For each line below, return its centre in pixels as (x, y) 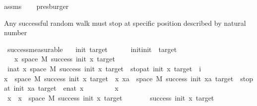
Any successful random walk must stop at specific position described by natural (125, 23)
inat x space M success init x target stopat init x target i (104, 68)
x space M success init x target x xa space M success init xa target (119, 78)
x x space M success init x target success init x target (111, 97)
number (16, 32)
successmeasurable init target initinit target (92, 49)
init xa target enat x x (66, 88)
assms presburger (36, 6)
